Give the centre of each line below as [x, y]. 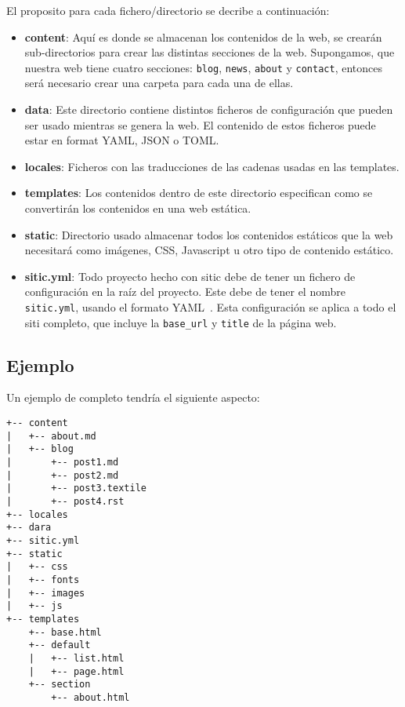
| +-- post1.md [63, 463]
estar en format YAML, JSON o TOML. [122, 140]
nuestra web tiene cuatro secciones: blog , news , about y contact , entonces [204, 67]
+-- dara [29, 528]
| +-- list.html [76, 658]
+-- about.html [90, 697]
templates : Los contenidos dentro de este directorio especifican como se [199, 193]
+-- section [60, 685]
